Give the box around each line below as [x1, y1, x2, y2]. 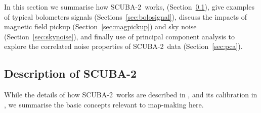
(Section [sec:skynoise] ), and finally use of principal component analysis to [4, 31, 235, 41]
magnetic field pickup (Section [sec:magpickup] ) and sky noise [4, 21, 197, 32]
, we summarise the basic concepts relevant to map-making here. [4, 99, 204, 109]
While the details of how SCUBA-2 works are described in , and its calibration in [4, 89, 257, 100]
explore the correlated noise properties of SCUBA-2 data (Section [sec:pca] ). [4, 41, 243, 51]
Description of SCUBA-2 [4, 66, 137, 81]
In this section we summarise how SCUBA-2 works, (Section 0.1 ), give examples [4, 2, 254, 12]
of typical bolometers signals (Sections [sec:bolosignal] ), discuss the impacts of [4, 11, 247, 22]
